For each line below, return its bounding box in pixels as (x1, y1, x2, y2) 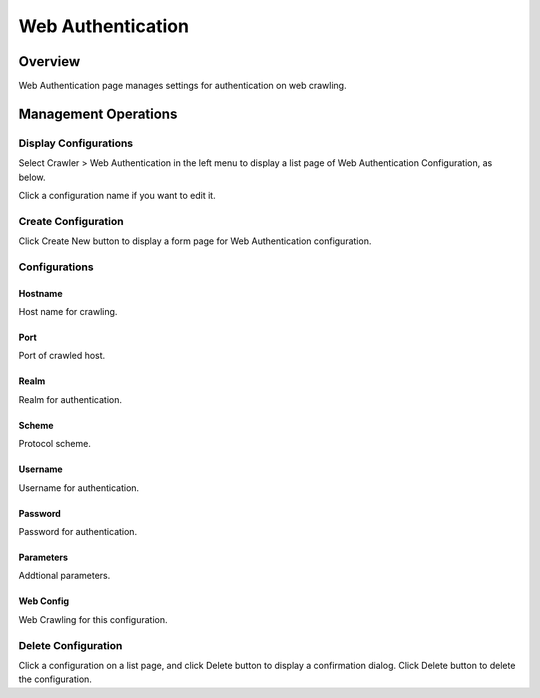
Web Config (18, 595, 70, 607)
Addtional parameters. (18, 570, 111, 582)
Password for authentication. (18, 526, 138, 538)
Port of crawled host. (18, 350, 106, 362)
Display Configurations (18, 136, 134, 150)
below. (18, 171, 46, 183)
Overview (18, 53, 81, 70)
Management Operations (18, 105, 178, 122)
